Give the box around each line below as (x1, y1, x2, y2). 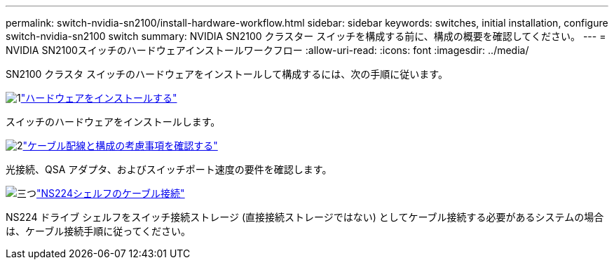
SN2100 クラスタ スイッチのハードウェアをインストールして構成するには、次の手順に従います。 (6, 68, 448, 80)
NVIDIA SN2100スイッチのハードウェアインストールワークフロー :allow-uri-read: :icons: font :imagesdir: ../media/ (6, 44, 529, 56)
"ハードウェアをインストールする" (20, 92, 177, 104)
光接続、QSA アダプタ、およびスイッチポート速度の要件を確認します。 (6, 163, 332, 175)
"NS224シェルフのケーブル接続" (36, 187, 185, 199)
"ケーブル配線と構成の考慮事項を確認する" (22, 140, 218, 151)
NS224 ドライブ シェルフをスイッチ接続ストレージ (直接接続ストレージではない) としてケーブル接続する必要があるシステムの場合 (6, 211, 604, 223)
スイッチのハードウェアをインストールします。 (6, 116, 221, 128)
